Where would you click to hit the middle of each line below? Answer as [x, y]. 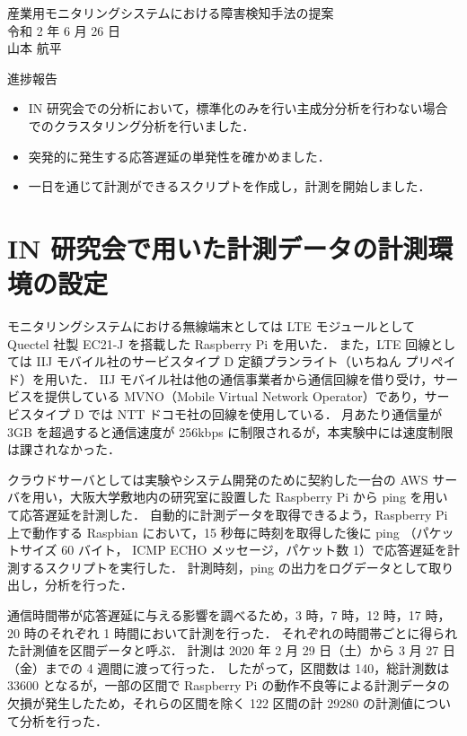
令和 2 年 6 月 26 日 [64, 30]
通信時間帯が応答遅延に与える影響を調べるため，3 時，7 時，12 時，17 [214, 614]
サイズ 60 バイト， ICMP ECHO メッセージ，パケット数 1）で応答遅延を [233, 550]
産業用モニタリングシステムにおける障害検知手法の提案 [171, 13]
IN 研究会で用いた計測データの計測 [218, 247]
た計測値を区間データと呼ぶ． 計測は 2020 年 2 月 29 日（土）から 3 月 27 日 [231, 650]
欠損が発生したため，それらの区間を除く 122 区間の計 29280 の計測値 [210, 702]
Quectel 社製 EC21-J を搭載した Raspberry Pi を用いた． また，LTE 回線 [219, 343]
